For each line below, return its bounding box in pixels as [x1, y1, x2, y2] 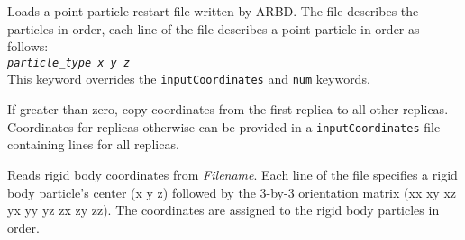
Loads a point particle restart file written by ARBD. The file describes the [7, 2, 419, 20]
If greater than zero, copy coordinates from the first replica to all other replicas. [7, 100, 449, 119]
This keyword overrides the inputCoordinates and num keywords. [7, 69, 370, 88]
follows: [7, 37, 49, 56]
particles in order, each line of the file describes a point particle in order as [7, 19, 420, 38]
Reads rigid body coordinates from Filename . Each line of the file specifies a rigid [7, 164, 458, 183]
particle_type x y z [7, 56, 131, 69]
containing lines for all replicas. [7, 135, 179, 154]
